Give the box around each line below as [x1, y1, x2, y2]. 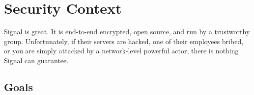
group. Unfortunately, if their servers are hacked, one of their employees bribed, [4, 36, 244, 46]
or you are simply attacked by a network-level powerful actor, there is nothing [4, 46, 239, 56]
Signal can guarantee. [4, 55, 69, 65]
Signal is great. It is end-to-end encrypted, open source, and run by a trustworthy [4, 26, 250, 37]
